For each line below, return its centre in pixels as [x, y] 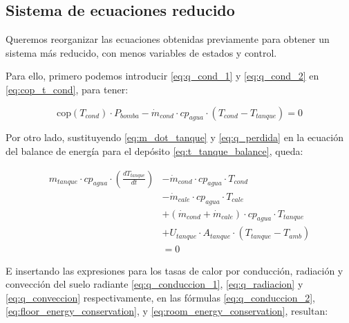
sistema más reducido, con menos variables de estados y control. [141, 52]
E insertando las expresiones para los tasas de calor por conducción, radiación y [174, 270]
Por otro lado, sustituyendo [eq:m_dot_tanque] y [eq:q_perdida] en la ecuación [174, 137]
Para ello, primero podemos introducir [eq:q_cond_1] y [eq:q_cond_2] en [162, 76]
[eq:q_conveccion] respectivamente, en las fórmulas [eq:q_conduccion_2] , [160, 297]
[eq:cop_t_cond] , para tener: [67, 89]
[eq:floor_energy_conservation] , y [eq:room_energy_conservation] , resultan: [167, 311]
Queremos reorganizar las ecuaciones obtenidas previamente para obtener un [168, 39]
